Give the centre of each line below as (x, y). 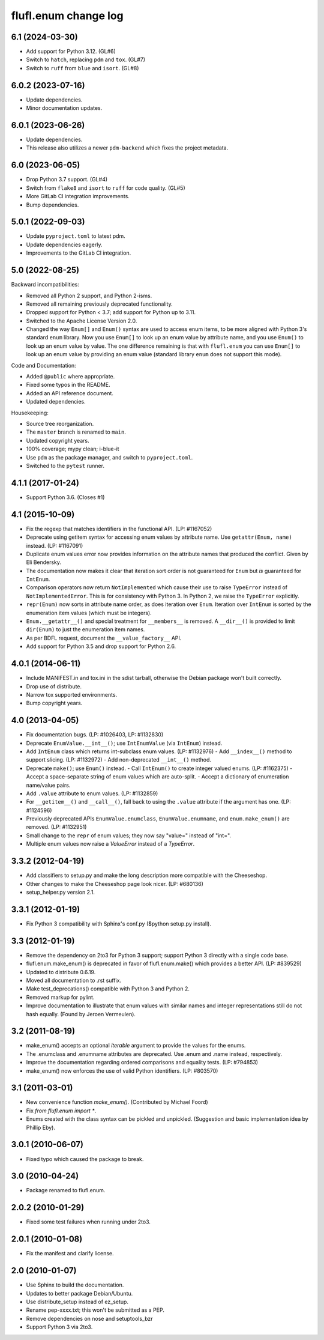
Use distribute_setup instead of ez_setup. (77, 1302)
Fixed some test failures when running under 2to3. (88, 1222)
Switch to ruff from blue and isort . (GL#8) (82, 68)
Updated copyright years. (58, 440)
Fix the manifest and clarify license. (70, 1254)
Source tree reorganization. (60, 423)
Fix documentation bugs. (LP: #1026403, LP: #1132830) (95, 735)
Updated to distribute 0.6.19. (61, 972)
